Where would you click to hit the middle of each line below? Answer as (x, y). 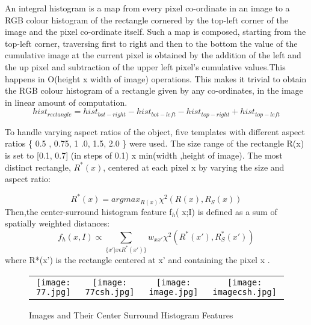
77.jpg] (54, 292)
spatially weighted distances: (57, 223)
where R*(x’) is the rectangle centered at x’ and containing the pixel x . (137, 259)
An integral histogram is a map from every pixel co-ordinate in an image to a (147, 8)
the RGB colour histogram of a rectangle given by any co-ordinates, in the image (154, 90)
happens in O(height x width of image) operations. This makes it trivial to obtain (156, 78)
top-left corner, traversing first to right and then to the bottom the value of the (151, 43)
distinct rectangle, (38, 167)
